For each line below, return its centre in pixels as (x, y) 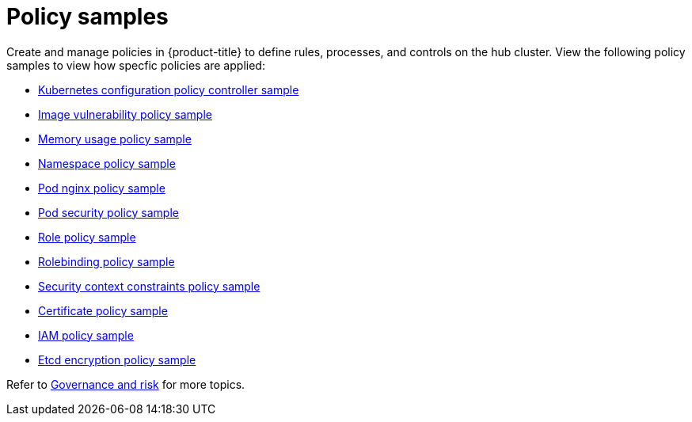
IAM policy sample (86, 335)
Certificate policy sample (103, 310)
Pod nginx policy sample (102, 188)
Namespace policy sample (107, 163)
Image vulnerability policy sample (125, 114)
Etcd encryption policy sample (117, 359)
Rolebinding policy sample (106, 261)
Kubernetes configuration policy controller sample (169, 89)
